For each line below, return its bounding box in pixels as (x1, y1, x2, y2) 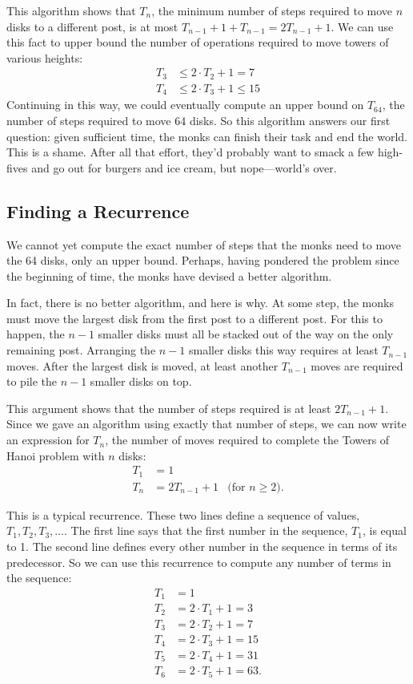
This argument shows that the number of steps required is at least (6, 399, 331, 416)
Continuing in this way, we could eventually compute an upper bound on (6, 96, 364, 113)
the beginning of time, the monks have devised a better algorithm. (6, 267, 332, 284)
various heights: (6, 49, 83, 66)
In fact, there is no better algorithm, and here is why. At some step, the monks (6, 294, 394, 311)
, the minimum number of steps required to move (151, 2, 393, 18)
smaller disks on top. (90, 373, 192, 390)
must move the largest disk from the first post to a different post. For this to (6, 310, 383, 326)
